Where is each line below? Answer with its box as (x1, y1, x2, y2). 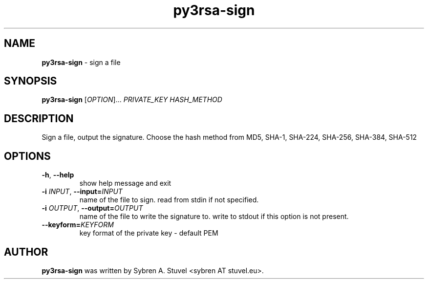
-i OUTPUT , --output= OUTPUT (42, 204, 143, 213)
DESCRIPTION (4, 112, 74, 125)
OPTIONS (4, 150, 51, 162)
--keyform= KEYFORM (42, 220, 114, 229)
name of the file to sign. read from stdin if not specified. (79, 196, 259, 204)
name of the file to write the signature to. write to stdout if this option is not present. (79, 212, 349, 221)
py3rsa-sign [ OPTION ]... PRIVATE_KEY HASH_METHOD (42, 95, 222, 104)
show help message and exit (79, 179, 171, 188)
